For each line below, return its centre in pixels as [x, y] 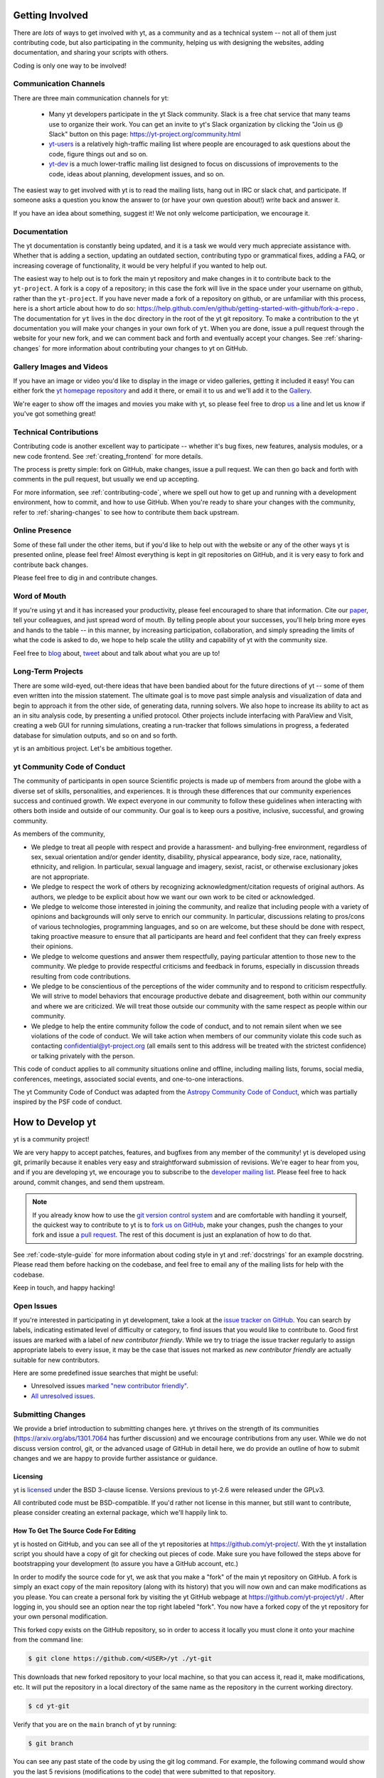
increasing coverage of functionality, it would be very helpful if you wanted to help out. [140, 265]
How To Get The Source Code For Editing [75, 1531]
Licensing [28, 1476]
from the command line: [48, 1640]
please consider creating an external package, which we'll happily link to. [121, 1513]
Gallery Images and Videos [60, 366]
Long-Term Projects [48, 671]
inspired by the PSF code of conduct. [68, 1102]
